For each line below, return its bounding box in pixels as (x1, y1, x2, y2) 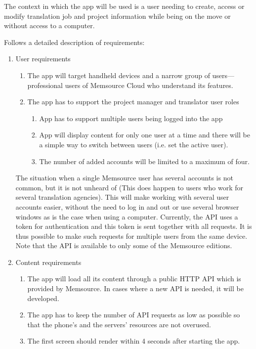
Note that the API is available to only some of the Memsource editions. (15, 240, 232, 251)
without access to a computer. (4, 20, 95, 31)
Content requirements (15, 257, 82, 267)
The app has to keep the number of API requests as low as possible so (27, 309, 240, 320)
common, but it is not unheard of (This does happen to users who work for (15, 182, 244, 192)
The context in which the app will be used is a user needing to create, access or (4, 1, 245, 11)
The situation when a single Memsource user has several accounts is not (15, 173, 233, 183)
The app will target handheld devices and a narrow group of (27, 70, 210, 80)
